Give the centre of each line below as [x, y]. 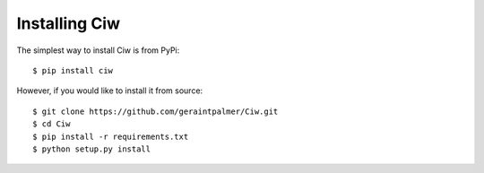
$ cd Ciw [52, 124]
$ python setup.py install [92, 149]
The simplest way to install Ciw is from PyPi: [98, 50]
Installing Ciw [69, 23]
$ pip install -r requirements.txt [111, 136]
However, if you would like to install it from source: [110, 91]
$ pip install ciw [73, 70]
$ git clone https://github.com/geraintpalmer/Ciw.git [156, 111]
